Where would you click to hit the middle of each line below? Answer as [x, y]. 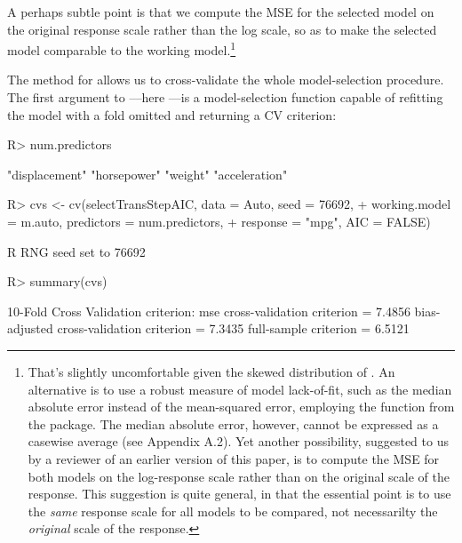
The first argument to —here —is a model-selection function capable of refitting [225, 97]
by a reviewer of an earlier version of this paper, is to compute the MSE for [234, 458]
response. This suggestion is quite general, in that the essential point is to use [239, 494]
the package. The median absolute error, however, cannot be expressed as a [233, 423]
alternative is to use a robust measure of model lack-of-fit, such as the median [240, 389]
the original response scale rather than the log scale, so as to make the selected [222, 29]
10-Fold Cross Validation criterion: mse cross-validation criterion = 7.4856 [209, 311]
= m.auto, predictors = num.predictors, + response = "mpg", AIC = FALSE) [219, 221]
